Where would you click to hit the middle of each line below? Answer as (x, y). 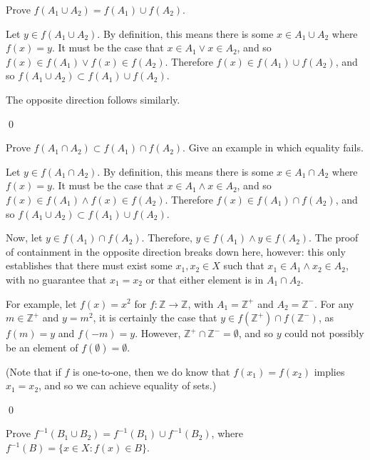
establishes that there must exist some (89, 265)
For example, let (41, 303)
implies (329, 371)
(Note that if (34, 371)
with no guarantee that (56, 279)
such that (244, 265)
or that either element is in (205, 279)
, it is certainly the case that (155, 317)
